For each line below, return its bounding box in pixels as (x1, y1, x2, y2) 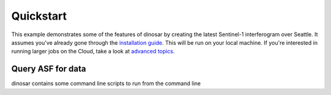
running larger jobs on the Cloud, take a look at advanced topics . (11, 48, 175, 55)
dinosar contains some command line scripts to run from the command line (11, 80, 201, 87)
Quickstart (11, 9, 67, 23)
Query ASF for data (11, 64, 86, 74)
